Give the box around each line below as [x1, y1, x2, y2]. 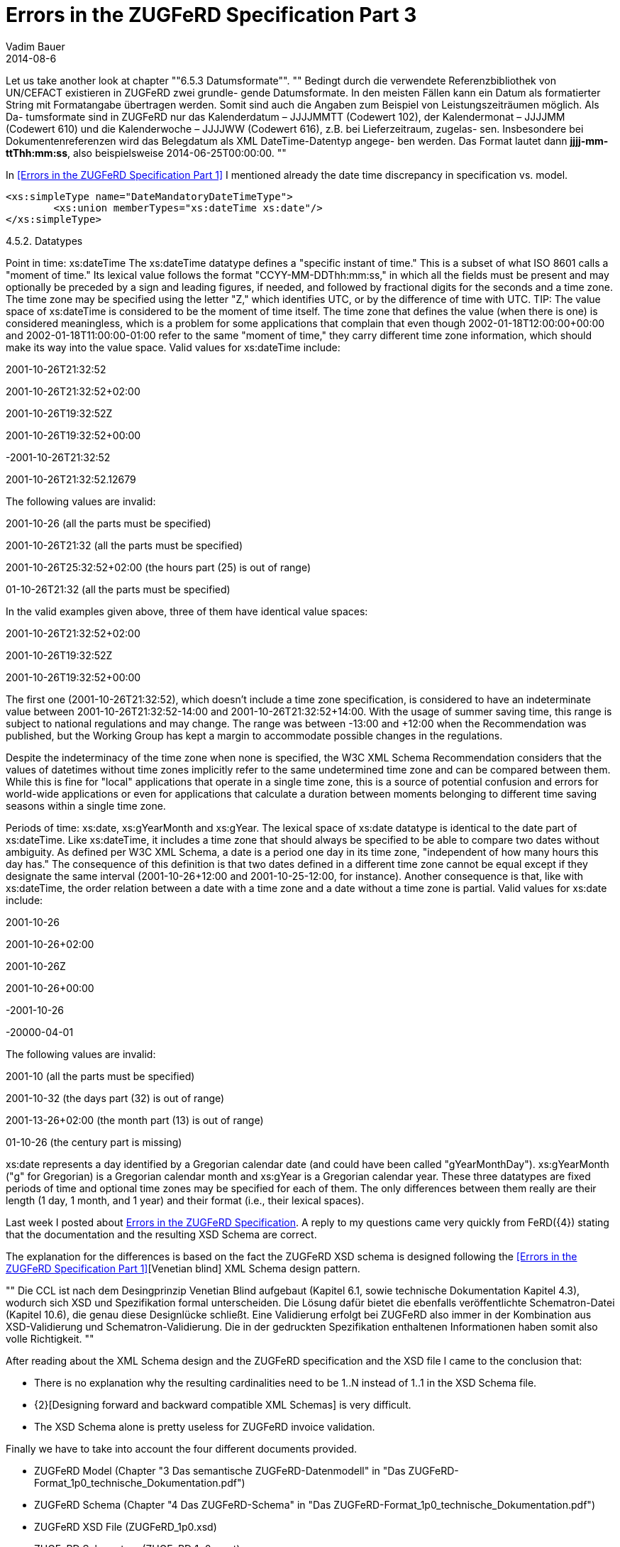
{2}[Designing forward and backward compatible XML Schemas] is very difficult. [34, 1398, 411, 1411]
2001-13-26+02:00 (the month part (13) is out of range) [6, 1113, 264, 1126]
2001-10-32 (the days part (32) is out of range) [6, 1091, 225, 1104]
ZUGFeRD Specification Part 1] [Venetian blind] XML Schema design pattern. [6, 1262, 360, 1275]
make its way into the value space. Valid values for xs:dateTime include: [6, 341, 341, 353]
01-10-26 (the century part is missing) [6, 1135, 182, 1148]
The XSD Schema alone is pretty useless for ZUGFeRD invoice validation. [34, 1420, 375, 1433]
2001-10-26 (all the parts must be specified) [6, 517, 211, 529]
